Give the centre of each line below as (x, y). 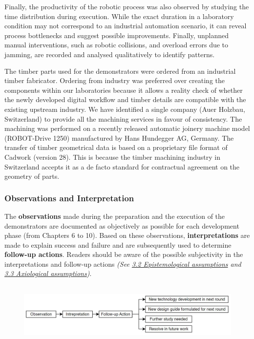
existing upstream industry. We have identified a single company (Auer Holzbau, (125, 109)
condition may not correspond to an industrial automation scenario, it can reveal (126, 26)
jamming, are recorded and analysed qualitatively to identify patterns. (110, 54)
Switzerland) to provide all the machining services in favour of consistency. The (123, 118)
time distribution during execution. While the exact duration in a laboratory (119, 16)
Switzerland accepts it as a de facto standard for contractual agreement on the (122, 166)
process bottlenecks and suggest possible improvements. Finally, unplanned (117, 35)
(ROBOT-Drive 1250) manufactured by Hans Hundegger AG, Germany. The (119, 138)
